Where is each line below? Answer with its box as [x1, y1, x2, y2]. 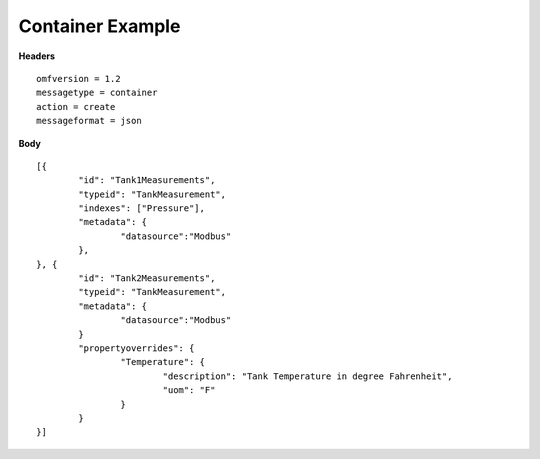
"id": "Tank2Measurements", [78, 273, 216, 284]
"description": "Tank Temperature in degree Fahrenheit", [162, 370, 453, 382]
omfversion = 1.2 [36, 73, 121, 84]
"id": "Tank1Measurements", [78, 175, 216, 186]
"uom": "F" [162, 385, 216, 396]
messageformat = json [36, 115, 142, 127]
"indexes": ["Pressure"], [78, 203, 205, 214]
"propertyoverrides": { [78, 342, 195, 354]
